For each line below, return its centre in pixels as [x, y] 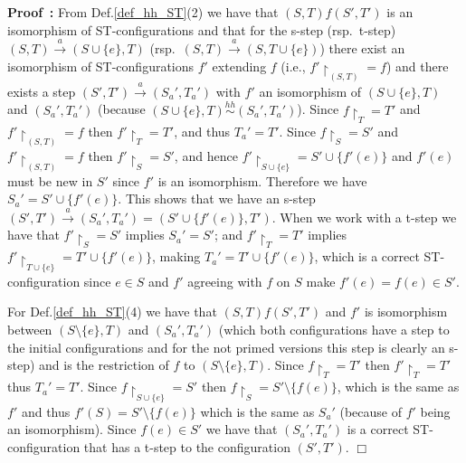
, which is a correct [367, 256]
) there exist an [362, 47]
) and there [417, 66]
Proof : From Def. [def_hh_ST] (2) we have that [143, 12]
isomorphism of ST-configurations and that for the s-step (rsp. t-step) [202, 29]
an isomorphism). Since [72, 429]
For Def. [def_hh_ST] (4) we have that [112, 312]
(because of [371, 411]
